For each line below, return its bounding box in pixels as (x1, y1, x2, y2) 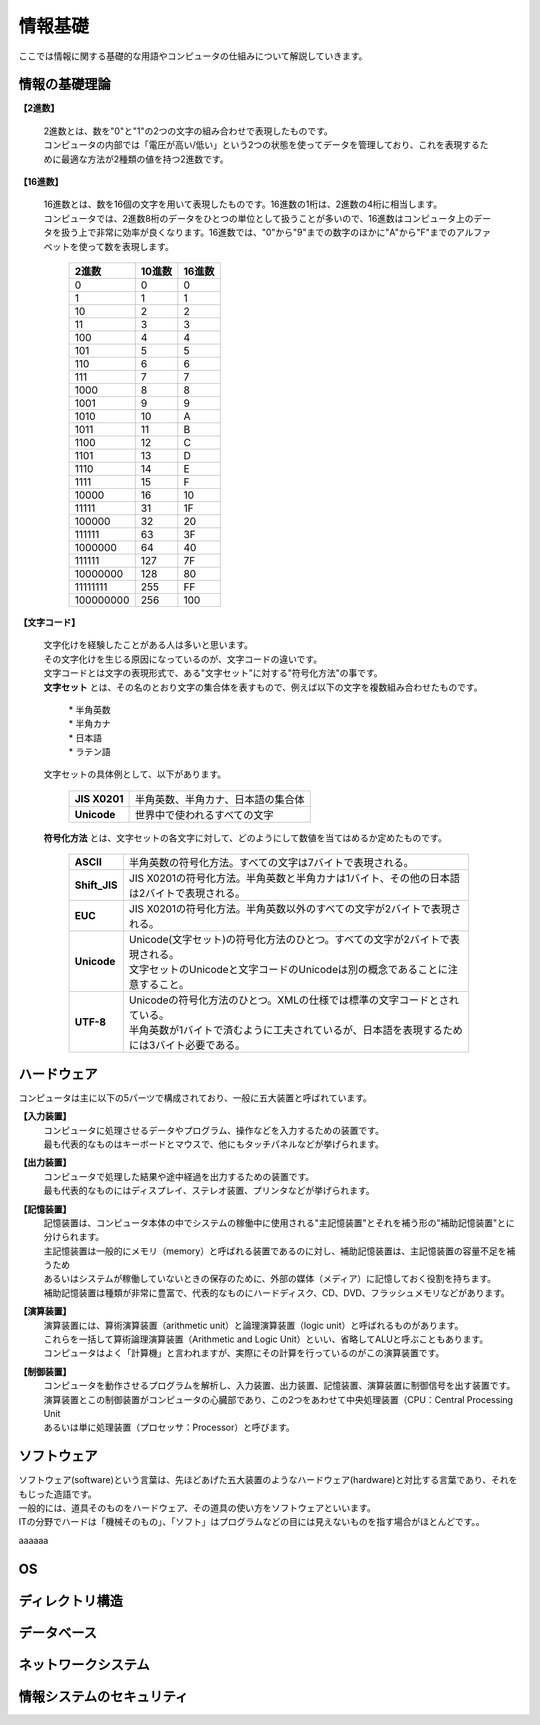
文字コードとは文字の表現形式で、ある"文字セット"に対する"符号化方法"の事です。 (43, 667, 384, 679)
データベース (18, 1624, 97, 1641)
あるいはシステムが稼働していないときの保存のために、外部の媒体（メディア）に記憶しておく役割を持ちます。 (43, 1273, 497, 1285)
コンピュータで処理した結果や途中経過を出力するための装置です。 (43, 1170, 315, 1182)
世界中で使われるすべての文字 (135, 808, 274, 822)
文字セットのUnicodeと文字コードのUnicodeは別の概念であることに (128, 963, 449, 977)
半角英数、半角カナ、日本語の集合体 (135, 792, 305, 806)
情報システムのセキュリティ (18, 1688, 189, 1705)
